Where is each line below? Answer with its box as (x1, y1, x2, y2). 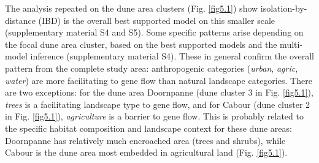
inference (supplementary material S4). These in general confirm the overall (30, 50, 314, 63)
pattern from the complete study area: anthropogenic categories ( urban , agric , (5, 61, 298, 74)
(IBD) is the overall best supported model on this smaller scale (38, 13, 275, 26)
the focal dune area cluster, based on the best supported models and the (5, 37, 277, 50)
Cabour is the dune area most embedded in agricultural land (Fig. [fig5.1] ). (5, 146, 288, 159)
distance (5, 13, 36, 26)
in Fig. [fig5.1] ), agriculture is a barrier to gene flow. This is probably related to (5, 110, 304, 123)
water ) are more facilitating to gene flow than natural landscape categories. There (5, 74, 312, 86)
